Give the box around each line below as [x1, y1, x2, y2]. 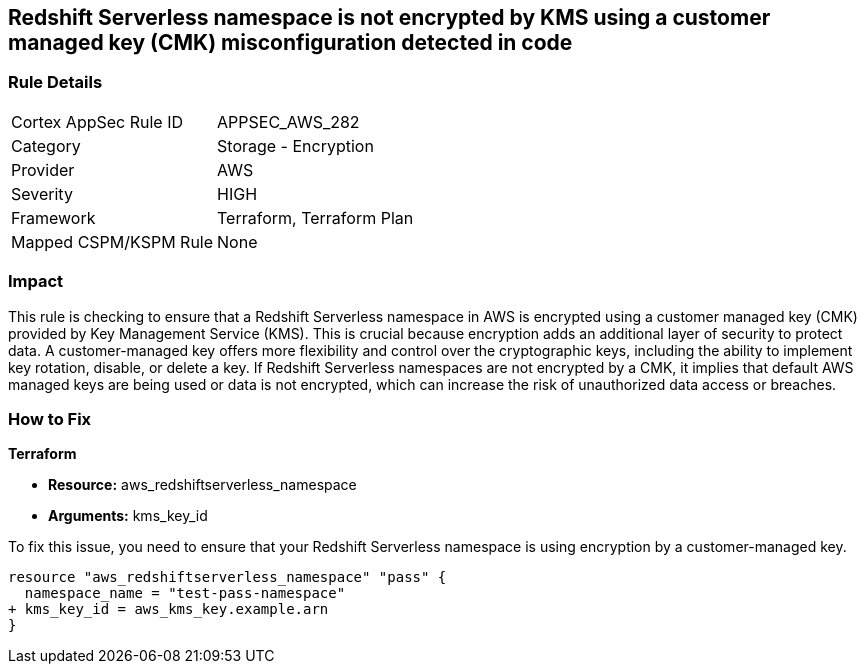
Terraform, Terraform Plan [217, 207, 414, 228]
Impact [8, 271, 64, 292]
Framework [11, 207, 96, 228]
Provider [11, 159, 75, 180]
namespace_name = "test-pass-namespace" [24, 585, 346, 602]
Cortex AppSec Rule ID [11, 111, 184, 132]
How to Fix [8, 408, 92, 429]
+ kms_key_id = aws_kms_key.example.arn [8, 601, 329, 618]
